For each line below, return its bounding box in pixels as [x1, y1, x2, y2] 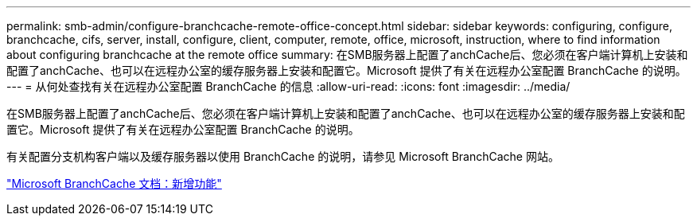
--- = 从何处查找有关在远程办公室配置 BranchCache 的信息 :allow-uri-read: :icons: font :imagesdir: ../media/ [6, 80, 570, 93]
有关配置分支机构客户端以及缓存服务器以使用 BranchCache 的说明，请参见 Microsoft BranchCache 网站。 [6, 150, 559, 163]
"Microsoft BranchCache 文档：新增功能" [6, 177, 222, 190]
